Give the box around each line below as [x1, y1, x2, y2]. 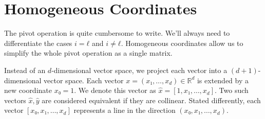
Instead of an [4, 64, 46, 75]
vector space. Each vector [44, 75, 124, 85]
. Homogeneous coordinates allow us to [121, 37, 243, 48]
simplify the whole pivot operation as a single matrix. [4, 47, 173, 58]
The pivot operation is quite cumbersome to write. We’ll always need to [4, 28, 230, 38]
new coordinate [4, 85, 52, 96]
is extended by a [197, 75, 249, 85]
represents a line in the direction [73, 105, 176, 115]
